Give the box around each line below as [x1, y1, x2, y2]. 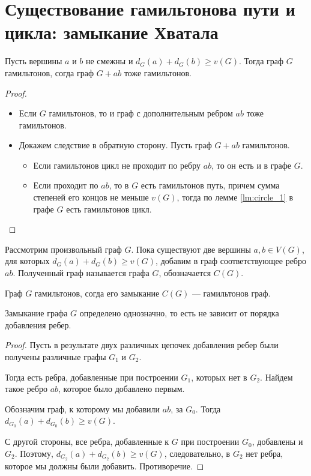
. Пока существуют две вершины [131, 243, 251, 255]
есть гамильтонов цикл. [66, 202, 152, 215]
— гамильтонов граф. [192, 286, 271, 299]
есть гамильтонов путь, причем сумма [140, 179, 280, 191]
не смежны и [85, 55, 133, 67]
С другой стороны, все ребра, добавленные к [5, 435, 169, 448]
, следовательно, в [164, 447, 231, 459]
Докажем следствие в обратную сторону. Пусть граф [19, 139, 212, 151]
